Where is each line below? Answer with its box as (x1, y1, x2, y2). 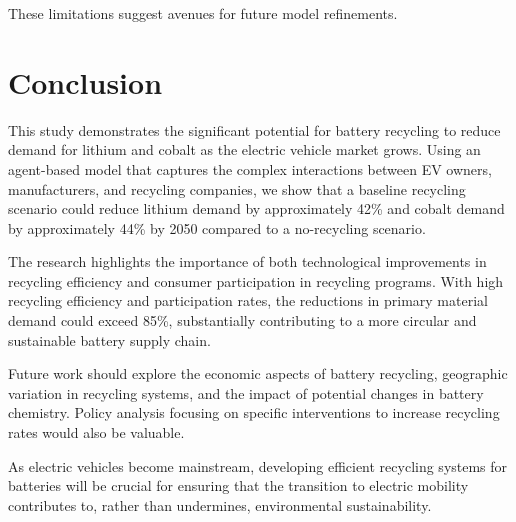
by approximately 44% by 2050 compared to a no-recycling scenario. (8, 217, 426, 238)
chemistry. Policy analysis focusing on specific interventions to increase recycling (8, 402, 500, 423)
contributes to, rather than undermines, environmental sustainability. (8, 494, 432, 515)
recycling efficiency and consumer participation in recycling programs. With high (8, 270, 504, 291)
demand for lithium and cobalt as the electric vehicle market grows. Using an (8, 139, 481, 160)
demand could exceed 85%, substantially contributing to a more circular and (8, 310, 477, 331)
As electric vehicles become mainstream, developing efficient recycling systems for (8, 455, 508, 476)
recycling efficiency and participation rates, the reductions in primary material (8, 290, 488, 311)
